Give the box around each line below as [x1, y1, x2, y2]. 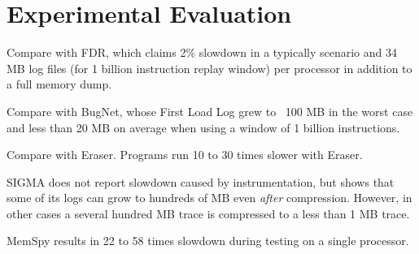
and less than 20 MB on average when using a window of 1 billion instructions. [7, 118, 400, 136]
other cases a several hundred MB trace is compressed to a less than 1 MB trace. [7, 204, 410, 222]
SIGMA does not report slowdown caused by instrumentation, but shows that [7, 173, 395, 190]
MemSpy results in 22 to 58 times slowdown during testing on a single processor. [7, 232, 409, 249]
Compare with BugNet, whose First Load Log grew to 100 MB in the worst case [7, 102, 413, 119]
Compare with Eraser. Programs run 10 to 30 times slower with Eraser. [7, 146, 363, 163]
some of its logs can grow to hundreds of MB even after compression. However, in [7, 189, 412, 206]
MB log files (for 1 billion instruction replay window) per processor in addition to [7, 59, 412, 76]
